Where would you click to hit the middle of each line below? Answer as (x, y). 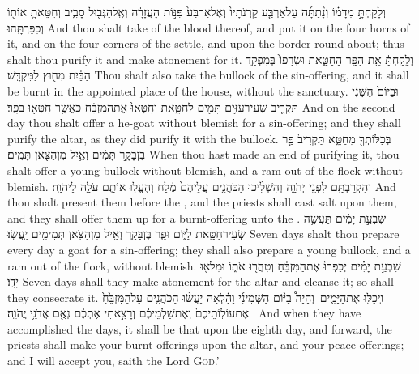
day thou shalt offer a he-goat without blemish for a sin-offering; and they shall (204, 123)
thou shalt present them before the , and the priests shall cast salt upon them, (202, 202)
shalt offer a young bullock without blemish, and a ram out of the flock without (205, 170)
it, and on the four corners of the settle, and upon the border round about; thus (206, 43)
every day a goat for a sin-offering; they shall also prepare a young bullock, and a (209, 249)
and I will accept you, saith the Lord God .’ (113, 361)
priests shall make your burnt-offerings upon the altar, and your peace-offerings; (206, 344)
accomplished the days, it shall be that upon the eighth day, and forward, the (200, 328)
